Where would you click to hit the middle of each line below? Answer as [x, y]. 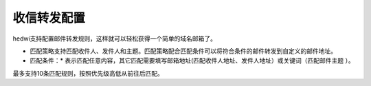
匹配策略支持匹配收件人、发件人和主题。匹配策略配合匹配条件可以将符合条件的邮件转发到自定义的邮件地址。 [183, 51]
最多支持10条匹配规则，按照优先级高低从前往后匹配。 [88, 73]
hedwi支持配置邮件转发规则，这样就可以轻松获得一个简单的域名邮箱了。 [114, 39]
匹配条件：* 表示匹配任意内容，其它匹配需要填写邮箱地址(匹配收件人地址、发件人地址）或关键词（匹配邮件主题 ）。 [192, 61]
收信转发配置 [49, 18]
